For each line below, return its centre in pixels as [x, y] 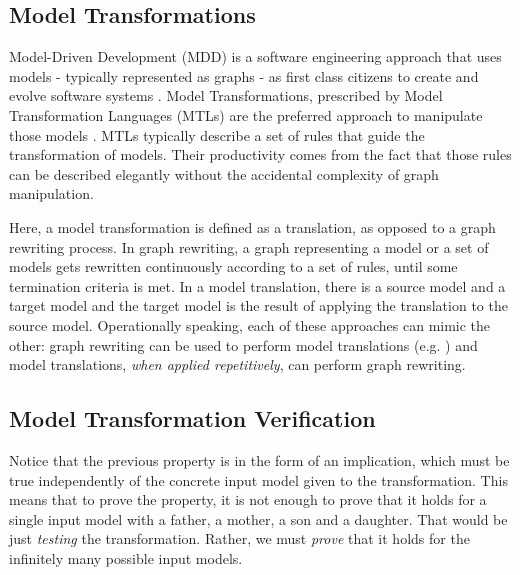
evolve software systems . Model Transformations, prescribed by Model [226, 95]
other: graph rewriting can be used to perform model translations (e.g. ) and [243, 344]
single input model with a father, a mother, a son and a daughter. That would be [258, 518]
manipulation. [51, 193]
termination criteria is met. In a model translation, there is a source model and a [257, 285]
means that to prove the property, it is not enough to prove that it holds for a [248, 499]
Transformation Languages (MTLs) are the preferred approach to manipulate [246, 114]
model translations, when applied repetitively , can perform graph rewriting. [237, 364]
